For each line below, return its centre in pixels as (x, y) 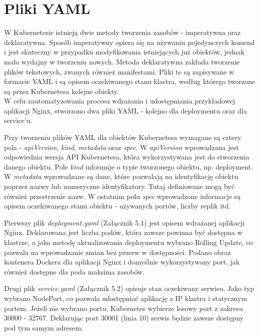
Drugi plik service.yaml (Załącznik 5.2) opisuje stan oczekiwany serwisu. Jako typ (129, 288)
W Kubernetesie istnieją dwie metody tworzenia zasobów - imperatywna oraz (122, 32)
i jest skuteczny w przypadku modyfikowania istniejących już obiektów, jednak (124, 52)
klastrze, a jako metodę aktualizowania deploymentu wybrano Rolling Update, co (128, 242)
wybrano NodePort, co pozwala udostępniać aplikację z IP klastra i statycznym (126, 298)
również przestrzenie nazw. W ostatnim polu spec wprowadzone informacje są (122, 196)
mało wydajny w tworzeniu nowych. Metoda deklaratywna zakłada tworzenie (122, 61)
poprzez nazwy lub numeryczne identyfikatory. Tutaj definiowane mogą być (119, 186)
